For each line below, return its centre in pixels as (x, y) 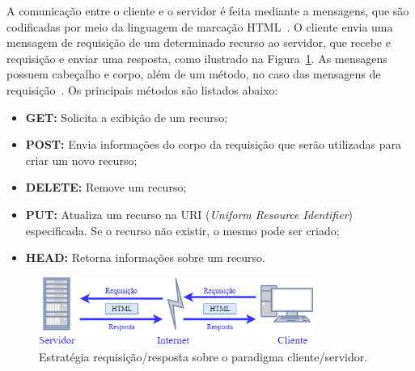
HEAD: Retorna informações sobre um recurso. (146, 257)
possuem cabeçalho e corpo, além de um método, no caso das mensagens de (194, 74)
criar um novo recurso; (81, 160)
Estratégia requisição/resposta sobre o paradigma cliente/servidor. (203, 356)
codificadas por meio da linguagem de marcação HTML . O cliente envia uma (200, 26)
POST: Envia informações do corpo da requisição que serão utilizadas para (213, 144)
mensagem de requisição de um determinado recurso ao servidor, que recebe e (199, 42)
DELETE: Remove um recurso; (106, 187)
